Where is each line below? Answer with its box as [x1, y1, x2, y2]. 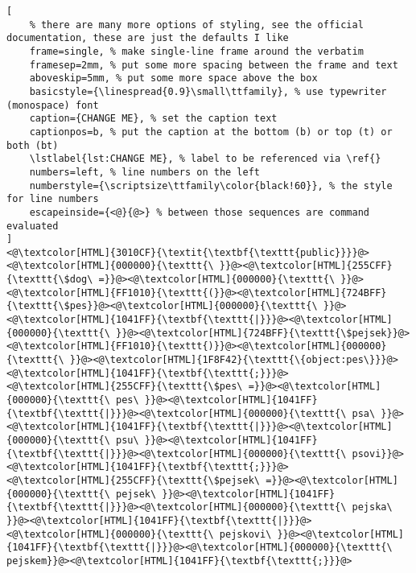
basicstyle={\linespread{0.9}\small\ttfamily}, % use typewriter [29, 85, 387, 97]
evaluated [6, 220, 59, 232]
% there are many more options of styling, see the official [29, 19, 364, 31]
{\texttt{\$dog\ [6, 274, 93, 286]
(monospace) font [6, 99, 99, 111]
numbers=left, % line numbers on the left [29, 166, 260, 178]
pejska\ [352, 501, 393, 513]
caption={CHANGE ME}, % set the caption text [29, 113, 278, 125]
